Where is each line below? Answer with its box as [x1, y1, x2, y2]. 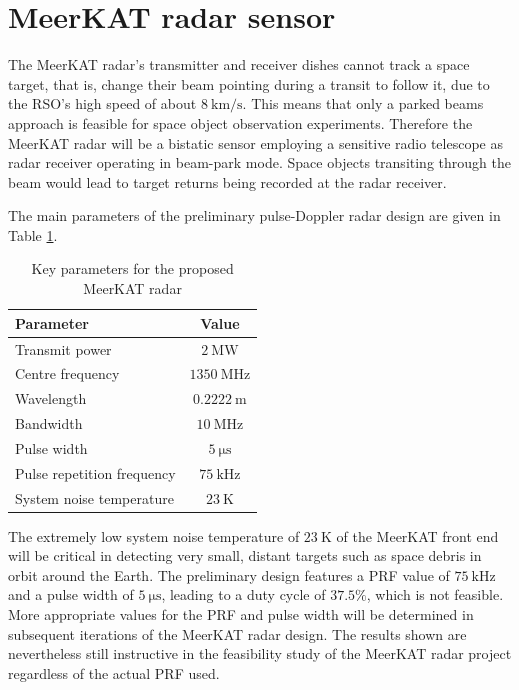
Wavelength [15, 388, 87, 409]
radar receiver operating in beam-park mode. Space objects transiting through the [8, 152, 511, 173]
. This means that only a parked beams [242, 93, 484, 114]
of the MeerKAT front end [336, 525, 499, 546]
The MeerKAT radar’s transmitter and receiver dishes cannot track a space [8, 54, 470, 75]
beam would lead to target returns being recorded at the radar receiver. [8, 171, 447, 192]
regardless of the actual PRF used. [8, 662, 220, 683]
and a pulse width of [8, 584, 134, 605]
